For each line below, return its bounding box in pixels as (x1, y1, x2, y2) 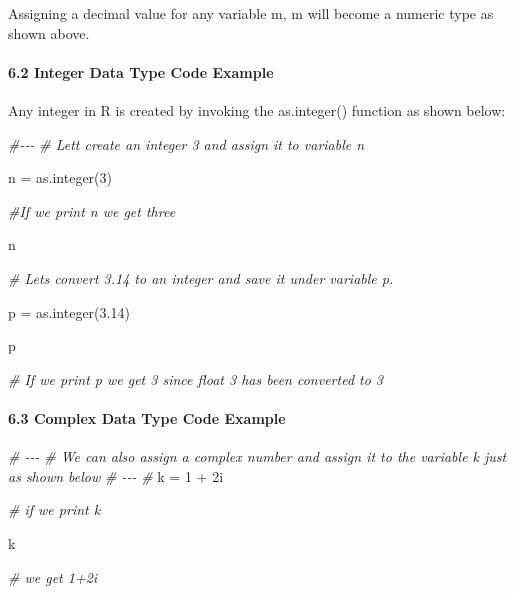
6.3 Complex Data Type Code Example (8, 407, 286, 428)
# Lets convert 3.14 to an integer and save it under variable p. (8, 267, 394, 288)
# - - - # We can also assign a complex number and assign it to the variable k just (8, 446, 507, 467)
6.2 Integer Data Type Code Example (8, 61, 274, 82)
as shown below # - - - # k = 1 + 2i (8, 465, 224, 486)
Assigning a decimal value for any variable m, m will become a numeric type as (8, 3, 494, 23)
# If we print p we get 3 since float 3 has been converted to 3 (8, 368, 384, 389)
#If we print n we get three (8, 200, 176, 221)
